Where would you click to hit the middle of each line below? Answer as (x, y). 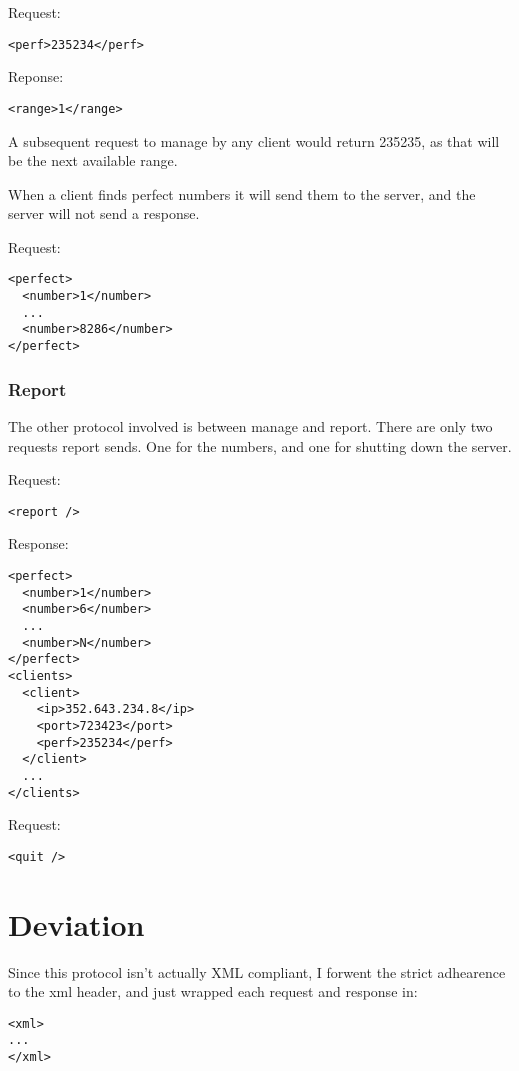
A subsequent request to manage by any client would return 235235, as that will (254, 140)
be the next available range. (93, 160)
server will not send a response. (104, 213)
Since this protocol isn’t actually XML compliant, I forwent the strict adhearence (257, 971)
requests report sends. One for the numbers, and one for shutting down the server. (260, 445)
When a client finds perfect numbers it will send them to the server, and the (242, 193)
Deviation (76, 923)
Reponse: (36, 76)
